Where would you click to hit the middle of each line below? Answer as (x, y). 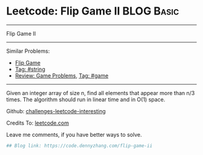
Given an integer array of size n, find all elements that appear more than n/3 (101, 93)
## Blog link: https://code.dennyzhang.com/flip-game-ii (79, 146)
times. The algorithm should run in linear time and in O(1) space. (86, 99)
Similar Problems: (28, 51)
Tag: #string (30, 69)
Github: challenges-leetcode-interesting (56, 111)
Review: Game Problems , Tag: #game (62, 75)
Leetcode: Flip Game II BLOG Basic (93, 11)
